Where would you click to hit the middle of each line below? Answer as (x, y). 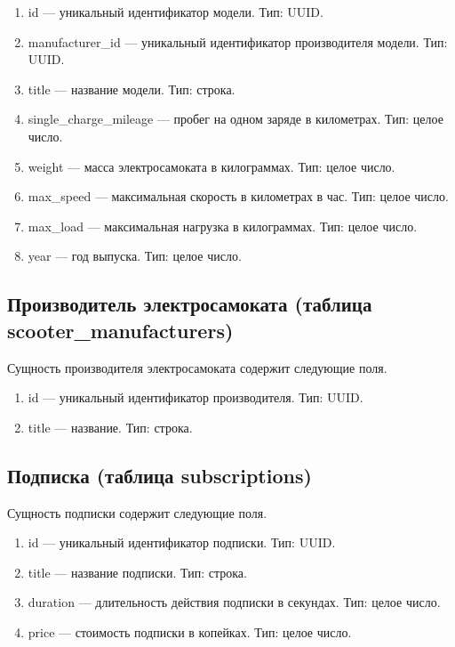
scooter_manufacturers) (120, 330)
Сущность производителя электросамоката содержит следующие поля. (197, 367)
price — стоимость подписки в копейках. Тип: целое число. (190, 631)
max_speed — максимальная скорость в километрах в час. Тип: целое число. (238, 196)
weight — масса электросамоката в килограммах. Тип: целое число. (212, 166)
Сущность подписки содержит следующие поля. (137, 512)
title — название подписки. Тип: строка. (137, 572)
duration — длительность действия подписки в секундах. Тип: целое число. (234, 602)
